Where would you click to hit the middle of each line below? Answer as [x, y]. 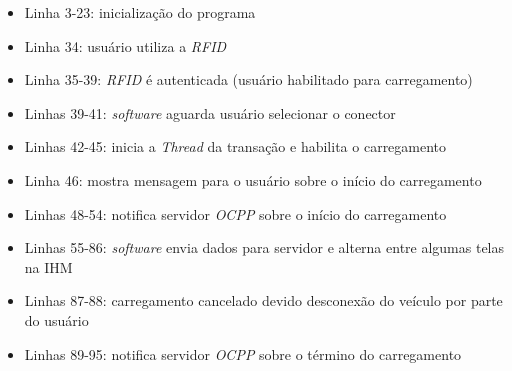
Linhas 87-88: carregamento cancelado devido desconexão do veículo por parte [263, 300]
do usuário [56, 319]
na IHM [48, 266]
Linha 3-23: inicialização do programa [140, 12]
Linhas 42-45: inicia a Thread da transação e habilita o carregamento [235, 146]
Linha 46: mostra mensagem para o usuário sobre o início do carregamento [253, 179]
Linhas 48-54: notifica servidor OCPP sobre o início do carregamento [235, 213]
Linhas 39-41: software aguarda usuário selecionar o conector [210, 112]
